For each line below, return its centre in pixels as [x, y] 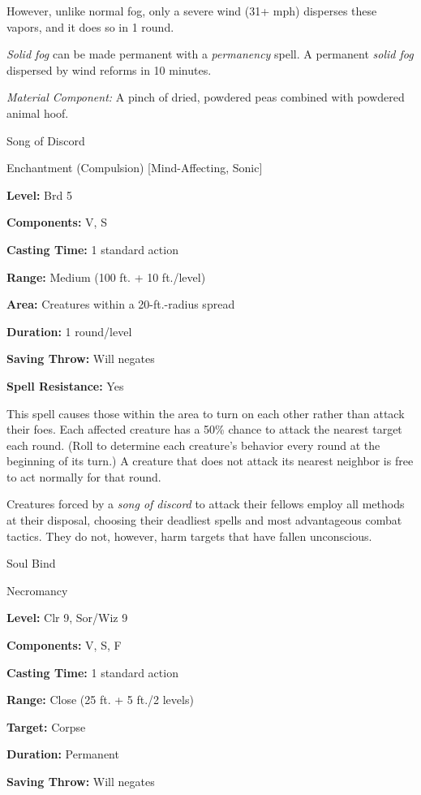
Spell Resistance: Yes [65, 385]
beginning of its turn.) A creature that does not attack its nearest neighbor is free [210, 461]
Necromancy [37, 590]
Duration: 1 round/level [69, 331]
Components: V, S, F [64, 645]
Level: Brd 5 [39, 194]
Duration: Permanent [63, 754]
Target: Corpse [46, 726]
